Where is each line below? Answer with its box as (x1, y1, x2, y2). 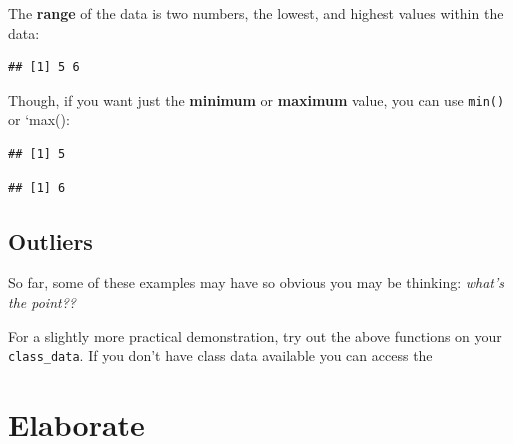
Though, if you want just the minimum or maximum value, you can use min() (8, 89, 505, 110)
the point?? (8, 292, 76, 313)
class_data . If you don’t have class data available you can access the (8, 345, 433, 366)
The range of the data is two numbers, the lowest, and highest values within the (8, 3, 504, 23)
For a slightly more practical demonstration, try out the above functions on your (8, 325, 502, 346)
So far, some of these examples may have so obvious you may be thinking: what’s (8, 272, 504, 293)
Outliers (8, 225, 93, 256)
